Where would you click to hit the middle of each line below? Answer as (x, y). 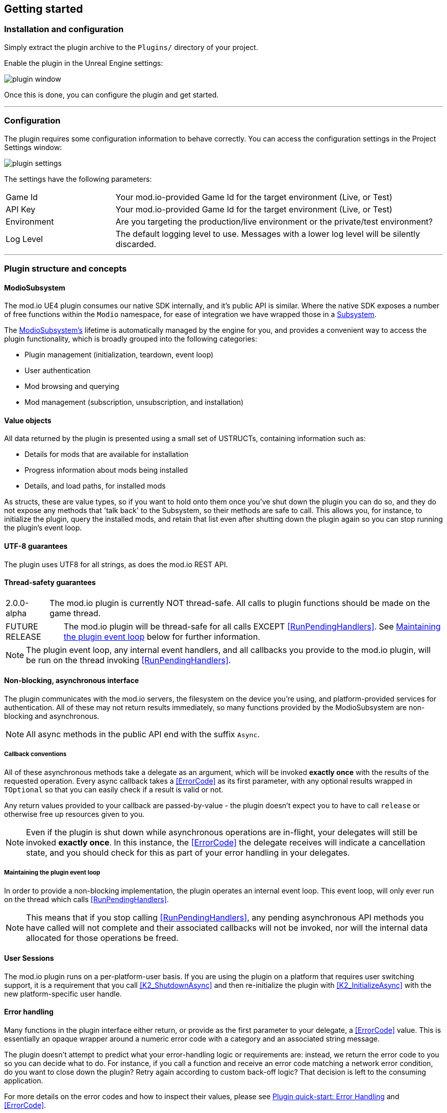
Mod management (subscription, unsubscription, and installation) (134, 402)
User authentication (58, 371)
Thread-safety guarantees (50, 583)
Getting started (44, 9)
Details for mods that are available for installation (107, 454)
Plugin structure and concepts (66, 268)
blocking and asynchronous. (52, 716)
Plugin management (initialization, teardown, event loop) (119, 355)
